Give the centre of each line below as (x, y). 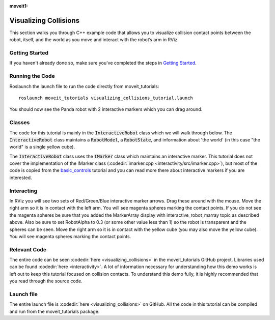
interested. (21, 178)
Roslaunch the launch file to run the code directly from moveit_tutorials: (84, 86)
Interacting (23, 191)
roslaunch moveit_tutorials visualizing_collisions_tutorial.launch (106, 98)
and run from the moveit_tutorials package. (54, 311)
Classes (20, 123)
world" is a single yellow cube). (42, 147)
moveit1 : (19, 6)
